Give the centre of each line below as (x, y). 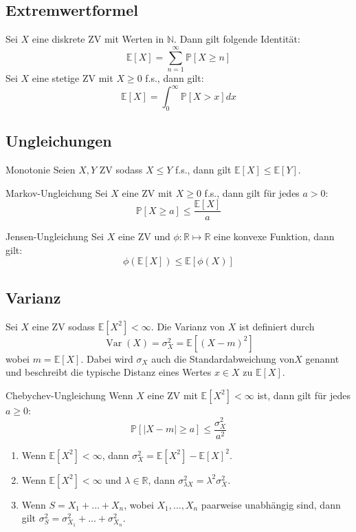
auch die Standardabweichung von (223, 358)
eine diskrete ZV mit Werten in (98, 39)
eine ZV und (144, 236)
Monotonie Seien (41, 170)
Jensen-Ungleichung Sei (55, 236)
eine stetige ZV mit (73, 77)
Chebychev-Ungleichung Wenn (69, 395)
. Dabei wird (107, 358)
